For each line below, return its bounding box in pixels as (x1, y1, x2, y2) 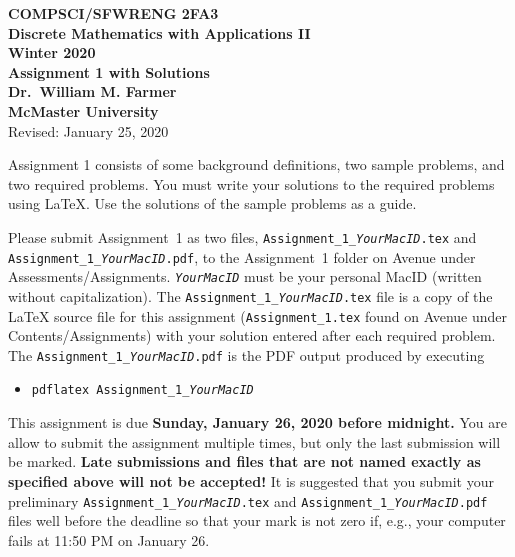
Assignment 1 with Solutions (8, 61, 210, 82)
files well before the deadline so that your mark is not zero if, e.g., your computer (8, 510, 506, 531)
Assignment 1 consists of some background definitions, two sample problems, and (8, 154, 505, 175)
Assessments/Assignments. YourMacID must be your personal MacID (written (8, 266, 482, 287)
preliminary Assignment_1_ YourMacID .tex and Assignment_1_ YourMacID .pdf (8, 490, 488, 511)
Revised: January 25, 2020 (8, 120, 169, 141)
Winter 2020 (8, 42, 96, 63)
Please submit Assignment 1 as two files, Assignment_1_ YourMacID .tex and (8, 226, 477, 247)
